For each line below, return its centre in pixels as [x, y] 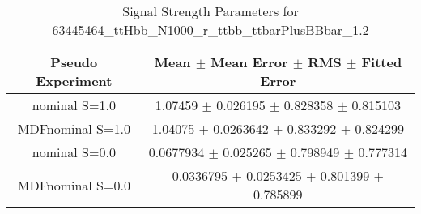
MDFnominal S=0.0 [74, 185]
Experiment [74, 81]
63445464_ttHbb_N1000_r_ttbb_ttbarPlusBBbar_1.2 [210, 30]
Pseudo [74, 62]
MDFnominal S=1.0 [74, 128]
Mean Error [249, 62]
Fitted [382, 62]
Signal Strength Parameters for [210, 11]
